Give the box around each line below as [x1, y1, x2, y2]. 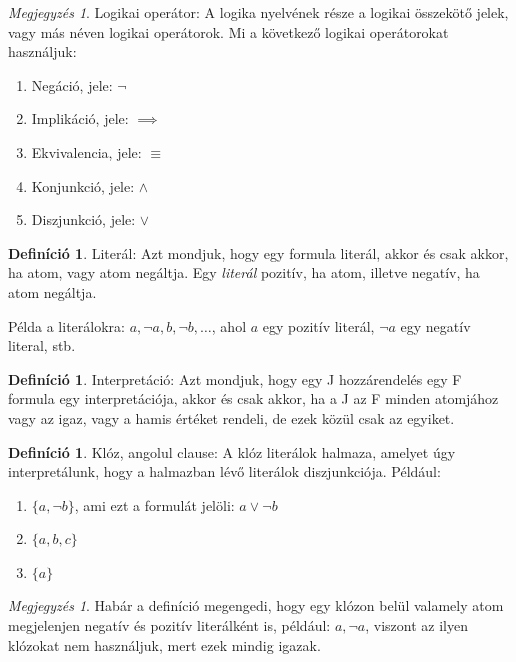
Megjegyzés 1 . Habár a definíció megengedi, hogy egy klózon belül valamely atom [8, 595, 504, 616]
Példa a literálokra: [8, 315, 125, 336]
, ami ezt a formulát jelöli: [74, 494, 235, 515]
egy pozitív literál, [262, 315, 375, 336]
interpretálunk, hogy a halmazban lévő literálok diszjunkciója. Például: [8, 461, 441, 482]
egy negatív [400, 315, 471, 336]
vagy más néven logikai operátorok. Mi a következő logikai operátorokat [8, 21, 449, 42]
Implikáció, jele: [31, 108, 129, 129]
